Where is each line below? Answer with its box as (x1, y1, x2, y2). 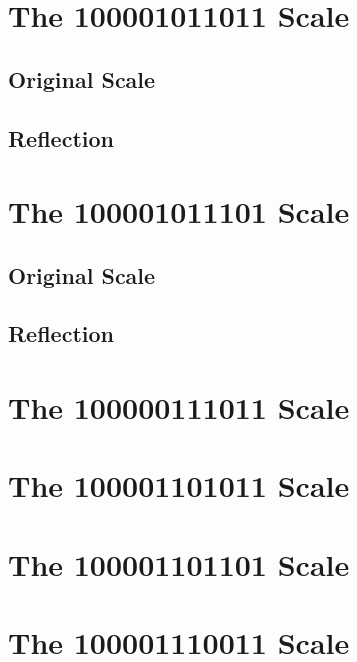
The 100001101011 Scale (8, 465, 350, 506)
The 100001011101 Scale (8, 191, 350, 232)
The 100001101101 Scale (8, 543, 350, 584)
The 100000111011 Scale (8, 387, 350, 428)
